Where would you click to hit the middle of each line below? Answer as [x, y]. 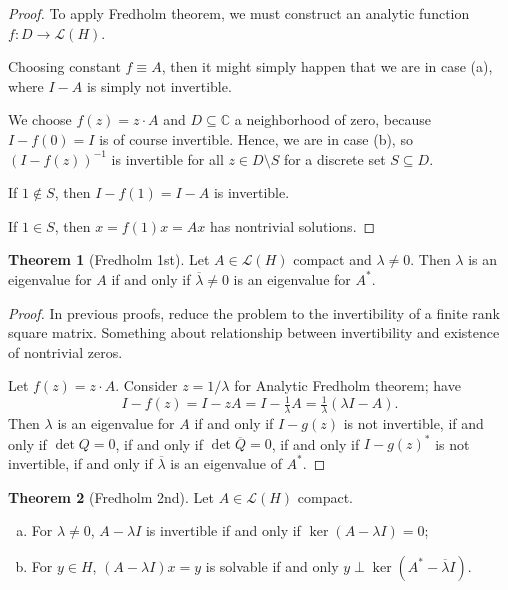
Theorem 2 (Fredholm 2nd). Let [111, 496]
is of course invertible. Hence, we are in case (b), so [256, 138]
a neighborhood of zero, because [332, 119]
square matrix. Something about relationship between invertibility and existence [254, 332]
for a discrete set [334, 158]
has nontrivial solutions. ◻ [293, 225]
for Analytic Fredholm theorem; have [347, 385]
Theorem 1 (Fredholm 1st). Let [109, 259]
